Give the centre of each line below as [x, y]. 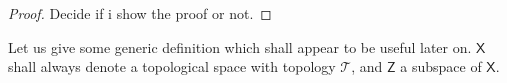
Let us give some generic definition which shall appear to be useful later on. [240, 46]
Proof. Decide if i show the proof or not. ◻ [140, 13]
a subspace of [441, 66]
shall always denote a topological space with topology [172, 66]
